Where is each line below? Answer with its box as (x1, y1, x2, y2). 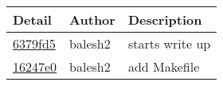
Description (127, 10, 202, 29)
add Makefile (127, 57, 200, 76)
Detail (13, 10, 52, 29)
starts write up (127, 34, 211, 53)
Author (69, 10, 115, 29)
